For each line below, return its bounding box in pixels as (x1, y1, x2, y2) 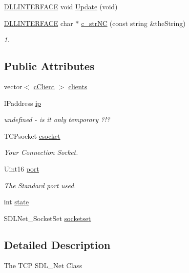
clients (68, 81, 87, 91)
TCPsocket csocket (4, 130, 61, 141)
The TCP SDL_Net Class (4, 260, 82, 270)
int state (4, 197, 29, 207)
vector (4, 81, 22, 91)
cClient (33, 81, 55, 91)
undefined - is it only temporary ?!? (4, 114, 110, 124)
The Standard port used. (4, 180, 76, 190)
